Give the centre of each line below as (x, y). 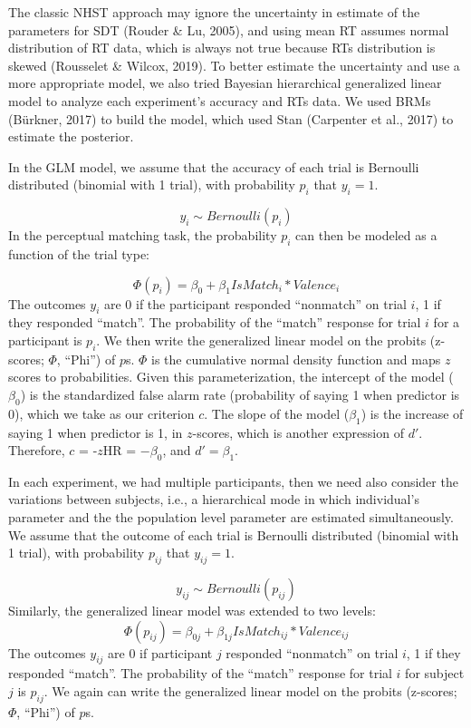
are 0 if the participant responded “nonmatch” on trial (255, 303)
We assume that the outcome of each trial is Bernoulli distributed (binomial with (234, 534)
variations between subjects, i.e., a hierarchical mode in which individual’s (214, 499)
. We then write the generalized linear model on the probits (261, 340)
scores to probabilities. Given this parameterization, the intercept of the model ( (231, 377)
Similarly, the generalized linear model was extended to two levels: (192, 611)
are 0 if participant (160, 652)
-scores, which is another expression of (298, 432)
